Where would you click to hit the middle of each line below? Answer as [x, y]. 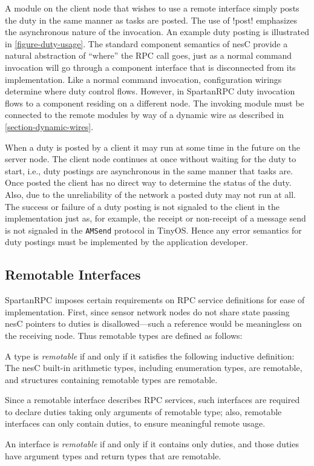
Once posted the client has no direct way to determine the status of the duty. [148, 182]
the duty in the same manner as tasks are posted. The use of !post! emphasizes [151, 20]
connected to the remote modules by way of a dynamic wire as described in [145, 115]
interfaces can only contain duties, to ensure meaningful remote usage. [135, 423]
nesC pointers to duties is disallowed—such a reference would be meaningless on [153, 323]
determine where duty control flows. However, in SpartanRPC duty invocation [150, 91]
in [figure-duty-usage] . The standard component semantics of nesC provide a [146, 43]
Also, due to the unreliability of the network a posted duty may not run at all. [150, 194]
